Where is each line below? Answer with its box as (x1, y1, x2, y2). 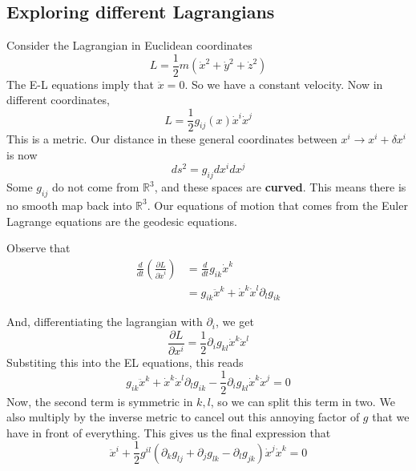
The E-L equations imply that (6, 75, 155, 92)
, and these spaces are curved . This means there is (154, 179, 406, 195)
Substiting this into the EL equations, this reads (6, 353, 244, 370)
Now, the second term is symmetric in (6, 392, 193, 409)
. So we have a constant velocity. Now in (184, 75, 383, 92)
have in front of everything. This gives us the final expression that (6, 424, 331, 441)
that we (372, 409, 410, 425)
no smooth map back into (6, 196, 132, 213)
